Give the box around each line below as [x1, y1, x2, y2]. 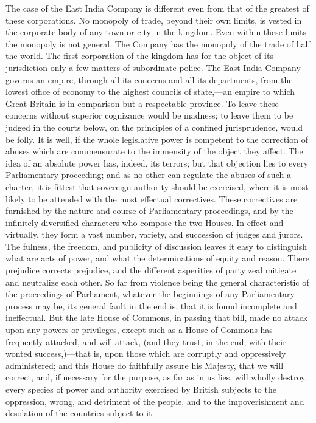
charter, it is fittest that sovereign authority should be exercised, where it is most [5, 180, 309, 193]
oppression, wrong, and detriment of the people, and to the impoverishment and [5, 394, 304, 407]
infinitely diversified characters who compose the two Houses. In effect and [5, 216, 284, 229]
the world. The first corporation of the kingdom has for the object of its [5, 49, 273, 62]
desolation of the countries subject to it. [5, 407, 155, 419]
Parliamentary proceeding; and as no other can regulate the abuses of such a [5, 168, 291, 181]
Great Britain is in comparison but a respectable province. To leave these [5, 97, 279, 109]
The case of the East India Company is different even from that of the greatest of [5, 2, 309, 14]
